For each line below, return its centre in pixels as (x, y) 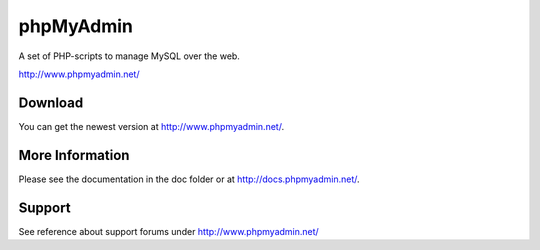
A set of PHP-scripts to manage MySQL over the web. (129, 56)
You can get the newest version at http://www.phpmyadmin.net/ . (151, 126)
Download (51, 102)
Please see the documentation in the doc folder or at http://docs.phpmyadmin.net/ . (189, 179)
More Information (74, 155)
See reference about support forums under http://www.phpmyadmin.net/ (168, 231)
